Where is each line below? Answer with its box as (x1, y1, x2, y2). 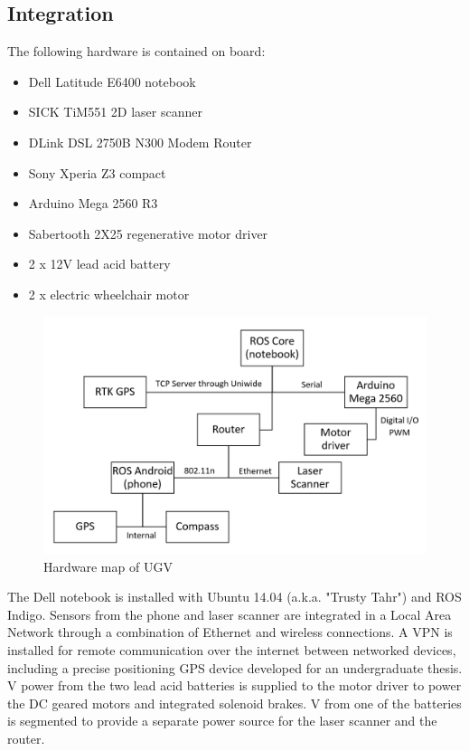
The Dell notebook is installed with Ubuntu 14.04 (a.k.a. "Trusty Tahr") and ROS (7, 587, 462, 606)
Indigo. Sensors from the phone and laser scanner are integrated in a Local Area (7, 604, 452, 623)
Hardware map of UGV (43, 556, 173, 575)
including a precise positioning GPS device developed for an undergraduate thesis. (7, 658, 463, 677)
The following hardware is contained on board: (7, 42, 266, 61)
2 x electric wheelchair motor (28, 284, 190, 303)
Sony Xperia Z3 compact (28, 163, 166, 182)
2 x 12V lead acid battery (28, 254, 171, 273)
